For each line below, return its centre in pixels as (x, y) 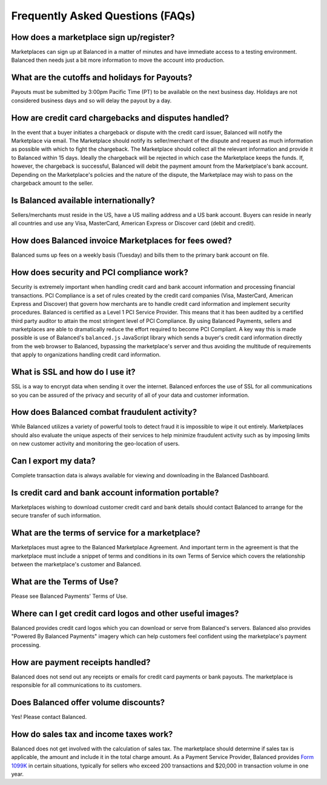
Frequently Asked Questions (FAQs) (103, 16)
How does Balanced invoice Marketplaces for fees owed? (122, 241)
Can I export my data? (54, 461)
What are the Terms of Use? (65, 581)
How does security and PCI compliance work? (100, 273)
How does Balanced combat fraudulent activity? (104, 412)
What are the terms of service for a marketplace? (106, 533)
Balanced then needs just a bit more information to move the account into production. (118, 60)
